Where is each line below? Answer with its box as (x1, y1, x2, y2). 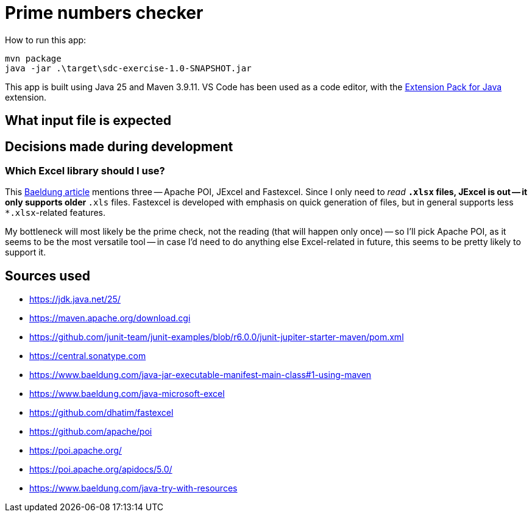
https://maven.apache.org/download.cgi (29, 313, 191, 324)
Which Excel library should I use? (5, 165, 165, 177)
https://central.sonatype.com (29, 351, 146, 362)
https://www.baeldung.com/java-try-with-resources (29, 483, 238, 494)
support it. (5, 247, 46, 258)
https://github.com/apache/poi (29, 426, 152, 437)
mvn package (5, 53, 62, 63)
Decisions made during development (5, 138, 233, 154)
